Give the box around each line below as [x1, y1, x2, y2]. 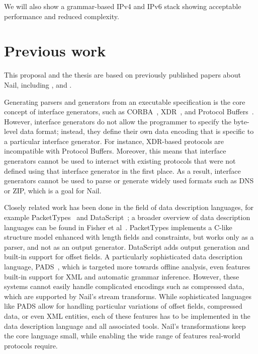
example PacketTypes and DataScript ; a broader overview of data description [4, 212, 250, 223]
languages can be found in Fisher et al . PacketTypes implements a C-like [4, 222, 232, 232]
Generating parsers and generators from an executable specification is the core [4, 96, 245, 107]
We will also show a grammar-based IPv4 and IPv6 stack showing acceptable [4, 1, 241, 11]
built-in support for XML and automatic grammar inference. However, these [4, 271, 239, 281]
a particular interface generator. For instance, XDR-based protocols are [4, 135, 224, 146]
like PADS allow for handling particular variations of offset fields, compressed [4, 301, 242, 311]
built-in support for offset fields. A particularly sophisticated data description [4, 251, 242, 262]
